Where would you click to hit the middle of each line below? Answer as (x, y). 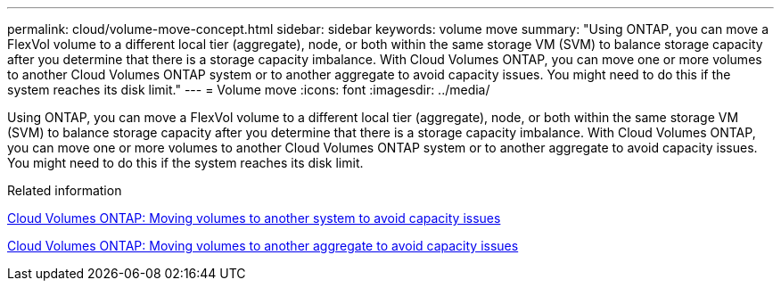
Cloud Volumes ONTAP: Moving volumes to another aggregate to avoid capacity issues (263, 246)
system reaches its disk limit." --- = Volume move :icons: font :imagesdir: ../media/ (249, 90)
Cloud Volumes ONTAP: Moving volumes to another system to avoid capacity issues (254, 218)
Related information (65, 190)
